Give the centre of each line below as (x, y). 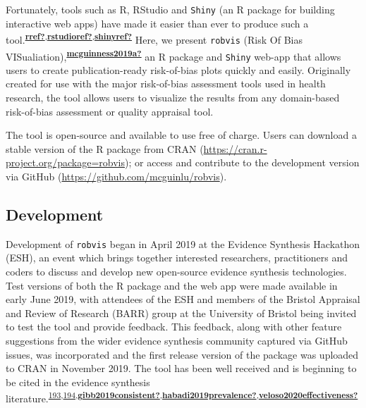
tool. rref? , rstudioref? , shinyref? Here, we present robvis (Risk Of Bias (154, 38)
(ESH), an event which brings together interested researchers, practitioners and (177, 258)
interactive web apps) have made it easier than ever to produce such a (157, 23)
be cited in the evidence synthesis (78, 382)
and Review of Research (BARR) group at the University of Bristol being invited (181, 313)
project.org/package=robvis (65, 162)
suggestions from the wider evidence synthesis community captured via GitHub (177, 341)
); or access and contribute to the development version (242, 162)
